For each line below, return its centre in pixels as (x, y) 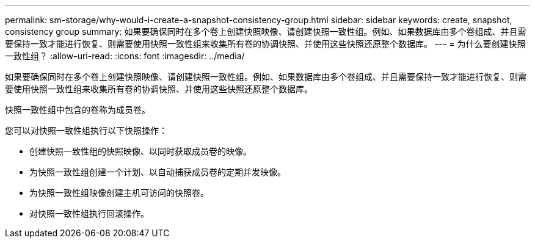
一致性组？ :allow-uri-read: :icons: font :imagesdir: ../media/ (125, 56)
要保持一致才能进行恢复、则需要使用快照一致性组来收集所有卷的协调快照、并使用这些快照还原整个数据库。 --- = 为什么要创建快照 (265, 44)
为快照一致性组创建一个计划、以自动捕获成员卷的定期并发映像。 (158, 172)
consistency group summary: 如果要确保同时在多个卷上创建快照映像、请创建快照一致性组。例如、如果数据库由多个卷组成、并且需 (266, 31)
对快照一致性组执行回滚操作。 (89, 213)
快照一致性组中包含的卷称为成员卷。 (78, 110)
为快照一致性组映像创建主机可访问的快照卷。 (119, 193)
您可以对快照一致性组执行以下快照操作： (86, 130)
